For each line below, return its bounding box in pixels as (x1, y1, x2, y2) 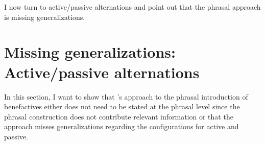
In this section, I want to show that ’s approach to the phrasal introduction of (4, 91, 248, 102)
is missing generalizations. (4, 11, 85, 22)
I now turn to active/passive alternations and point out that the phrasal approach (4, 2, 261, 12)
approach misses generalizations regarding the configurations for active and (4, 121, 239, 132)
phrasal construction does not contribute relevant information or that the (4, 111, 233, 122)
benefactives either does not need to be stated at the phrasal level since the (4, 101, 240, 112)
